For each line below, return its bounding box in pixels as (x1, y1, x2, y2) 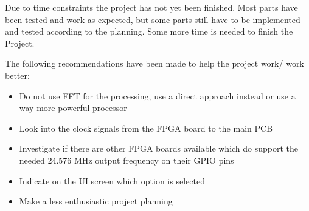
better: (5, 69, 30, 81)
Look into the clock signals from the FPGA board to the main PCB (19, 121, 273, 134)
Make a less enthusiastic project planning (19, 195, 173, 207)
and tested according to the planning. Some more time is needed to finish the (5, 25, 293, 38)
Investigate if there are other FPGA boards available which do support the (19, 142, 299, 155)
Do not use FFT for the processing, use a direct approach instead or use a (19, 89, 296, 102)
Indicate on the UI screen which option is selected (19, 174, 205, 187)
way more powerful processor (19, 101, 127, 114)
